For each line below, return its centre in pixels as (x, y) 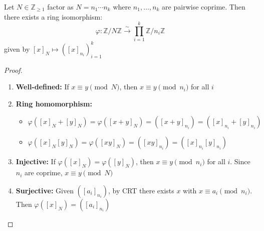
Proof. (13, 70)
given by (17, 48)
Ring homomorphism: (54, 103)
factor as (60, 7)
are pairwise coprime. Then (204, 7)
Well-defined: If (42, 87)
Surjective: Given (45, 190)
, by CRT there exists (141, 190)
